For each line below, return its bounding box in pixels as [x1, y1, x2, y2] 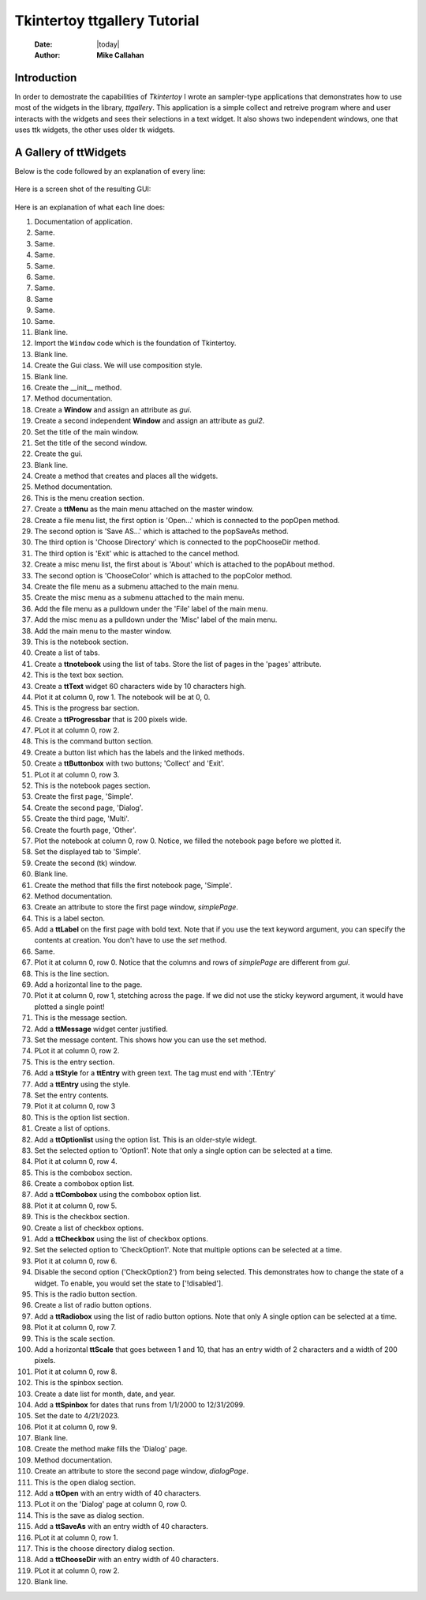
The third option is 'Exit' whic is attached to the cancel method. [34, 548, 240, 558]
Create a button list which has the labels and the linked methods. [34, 747, 245, 757]
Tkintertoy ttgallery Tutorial [14, 12, 200, 29]
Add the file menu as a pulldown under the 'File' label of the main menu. [34, 604, 268, 613]
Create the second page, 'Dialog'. [34, 803, 144, 812]
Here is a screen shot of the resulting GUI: [14, 184, 151, 194]
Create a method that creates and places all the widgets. [34, 471, 219, 481]
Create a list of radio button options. [34, 1301, 151, 1310]
